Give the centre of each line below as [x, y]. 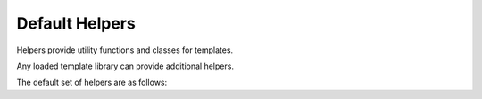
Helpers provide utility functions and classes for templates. [125, 50]
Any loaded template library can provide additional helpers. [125, 66]
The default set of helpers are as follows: [92, 82]
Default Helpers [76, 23]
